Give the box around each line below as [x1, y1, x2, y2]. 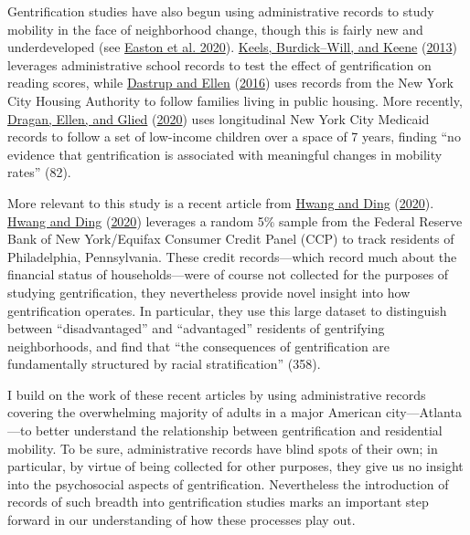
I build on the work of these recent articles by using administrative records [7, 384, 426, 404]
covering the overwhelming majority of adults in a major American [7, 403, 382, 422]
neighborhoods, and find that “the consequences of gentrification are [7, 336, 390, 355]
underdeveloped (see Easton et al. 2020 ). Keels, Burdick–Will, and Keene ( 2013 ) [7, 37, 457, 57]
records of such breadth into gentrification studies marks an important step [7, 492, 429, 511]
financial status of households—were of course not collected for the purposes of [7, 265, 449, 284]
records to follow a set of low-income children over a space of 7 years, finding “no [7, 127, 461, 146]
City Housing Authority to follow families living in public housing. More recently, [7, 90, 463, 110]
